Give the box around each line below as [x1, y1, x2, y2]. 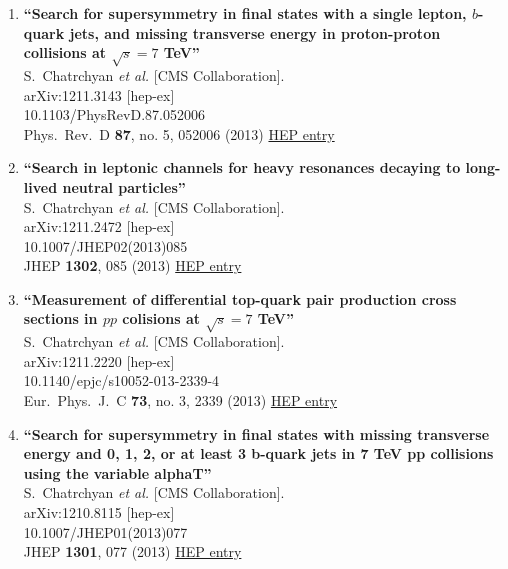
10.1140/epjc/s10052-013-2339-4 [23, 370, 220, 391]
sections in [23, 308, 98, 329]
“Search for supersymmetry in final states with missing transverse [23, 423, 490, 444]
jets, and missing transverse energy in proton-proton [69, 22, 441, 43]
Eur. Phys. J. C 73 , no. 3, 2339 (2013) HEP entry [23, 390, 338, 411]
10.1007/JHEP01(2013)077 [23, 521, 188, 542]
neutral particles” [62, 176, 186, 197]
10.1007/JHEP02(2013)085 [23, 235, 188, 256]
